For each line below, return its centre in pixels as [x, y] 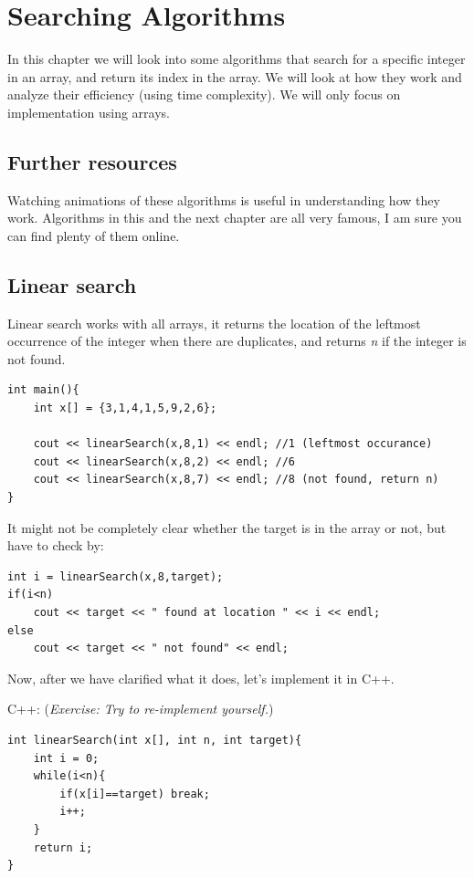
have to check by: [56, 545]
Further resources [92, 161]
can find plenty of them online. [94, 235]
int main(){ [43, 390]
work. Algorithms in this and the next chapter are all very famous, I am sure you [235, 218]
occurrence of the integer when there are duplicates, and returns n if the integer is [237, 341]
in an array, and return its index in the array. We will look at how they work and [235, 76]
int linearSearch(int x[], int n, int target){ [155, 740]
